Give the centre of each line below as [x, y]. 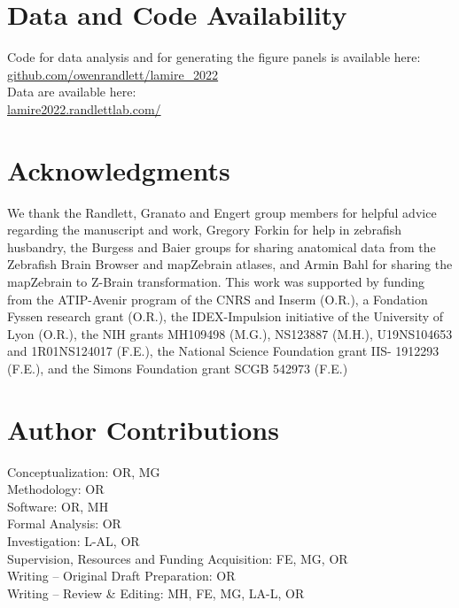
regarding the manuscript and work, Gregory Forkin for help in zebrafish [204, 230]
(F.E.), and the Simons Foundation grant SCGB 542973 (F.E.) [178, 368]
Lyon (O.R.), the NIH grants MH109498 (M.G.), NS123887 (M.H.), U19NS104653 [230, 333]
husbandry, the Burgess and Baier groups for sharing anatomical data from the [222, 246]
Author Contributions [143, 429]
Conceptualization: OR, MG [84, 471]
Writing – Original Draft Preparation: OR [121, 576]
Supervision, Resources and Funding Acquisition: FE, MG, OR [178, 558]
